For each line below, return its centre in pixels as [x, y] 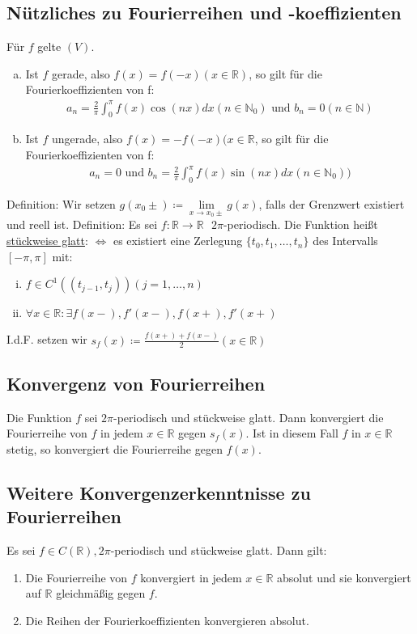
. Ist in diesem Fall [292, 433]
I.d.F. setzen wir [47, 339]
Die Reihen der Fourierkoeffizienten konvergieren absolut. [167, 620]
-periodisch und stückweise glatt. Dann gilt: [219, 549]
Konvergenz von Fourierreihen [136, 383]
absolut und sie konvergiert [344, 577]
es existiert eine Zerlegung [178, 241]
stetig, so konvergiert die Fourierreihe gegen [115, 448]
